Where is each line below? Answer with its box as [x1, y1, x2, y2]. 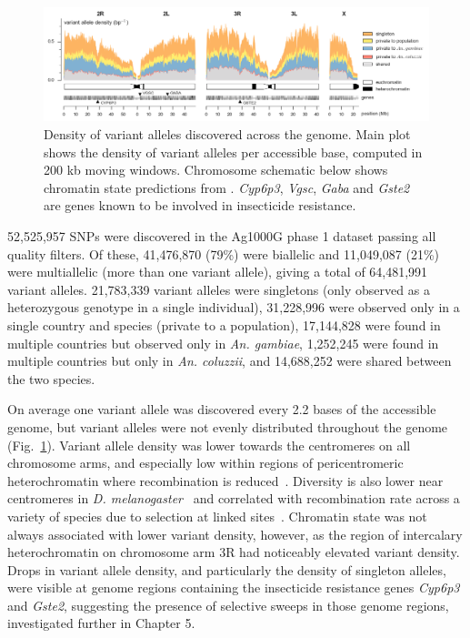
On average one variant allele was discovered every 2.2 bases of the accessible [7, 400, 436, 419]
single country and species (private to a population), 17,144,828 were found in [7, 315, 441, 334]
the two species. [7, 369, 95, 388]
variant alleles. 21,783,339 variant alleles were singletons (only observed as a [7, 279, 430, 299]
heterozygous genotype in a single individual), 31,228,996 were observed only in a [7, 298, 460, 317]
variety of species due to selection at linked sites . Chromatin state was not [7, 506, 427, 525]
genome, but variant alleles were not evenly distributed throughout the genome [7, 417, 448, 436]
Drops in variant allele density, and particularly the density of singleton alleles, [7, 560, 446, 579]
